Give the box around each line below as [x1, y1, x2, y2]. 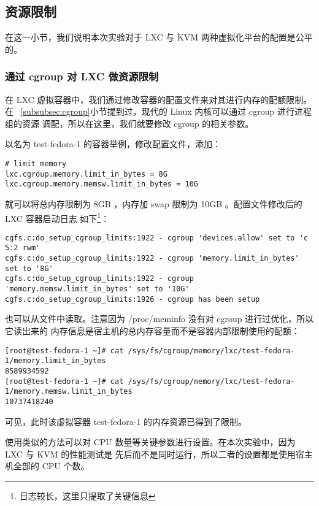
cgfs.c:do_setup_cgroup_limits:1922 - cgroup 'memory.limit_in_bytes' [5, 254, 299, 263]
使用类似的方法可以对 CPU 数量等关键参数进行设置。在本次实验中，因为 [5, 435, 296, 448]
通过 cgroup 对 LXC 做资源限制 [5, 69, 159, 84]
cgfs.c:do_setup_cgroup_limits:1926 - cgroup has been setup [5, 294, 260, 304]
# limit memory [5, 159, 67, 168]
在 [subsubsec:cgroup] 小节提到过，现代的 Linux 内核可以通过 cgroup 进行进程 [5, 105, 312, 118]
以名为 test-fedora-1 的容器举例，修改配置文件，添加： [5, 137, 221, 150]
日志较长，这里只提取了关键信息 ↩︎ [19, 489, 156, 502]
